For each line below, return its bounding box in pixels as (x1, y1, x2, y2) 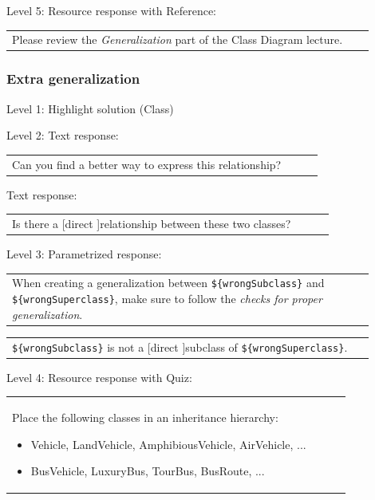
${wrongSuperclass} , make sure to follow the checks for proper (12, 290, 322, 307)
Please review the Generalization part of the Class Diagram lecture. (12, 31, 343, 48)
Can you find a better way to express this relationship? (12, 156, 282, 172)
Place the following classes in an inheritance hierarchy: (12, 409, 278, 426)
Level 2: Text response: (6, 127, 119, 144)
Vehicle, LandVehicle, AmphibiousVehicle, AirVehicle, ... (30, 435, 306, 452)
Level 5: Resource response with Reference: (6, 2, 216, 18)
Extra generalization (6, 69, 140, 89)
